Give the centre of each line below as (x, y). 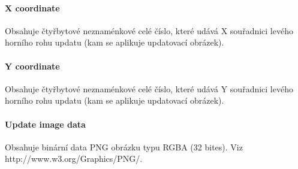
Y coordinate (32, 66)
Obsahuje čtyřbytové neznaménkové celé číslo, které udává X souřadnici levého (149, 30)
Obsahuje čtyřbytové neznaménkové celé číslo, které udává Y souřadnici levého (149, 88)
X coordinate (32, 7)
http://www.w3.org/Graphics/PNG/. (74, 159)
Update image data (45, 124)
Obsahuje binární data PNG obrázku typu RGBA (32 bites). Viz (124, 147)
